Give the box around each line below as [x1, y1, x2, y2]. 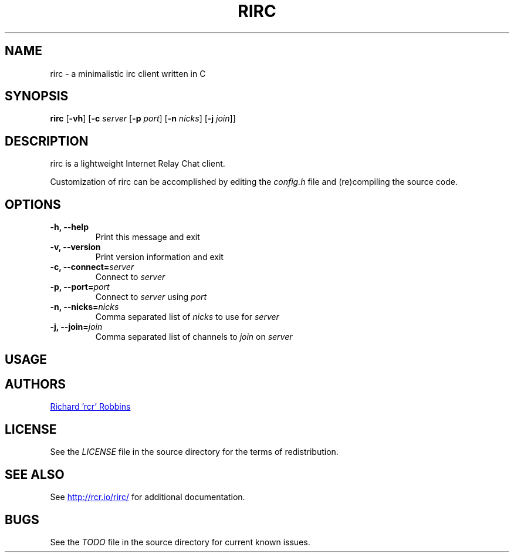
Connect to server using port [95, 292, 207, 302]
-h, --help [50, 222, 89, 232]
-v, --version [50, 242, 101, 252]
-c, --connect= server [50, 262, 134, 272]
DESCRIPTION [5, 133, 89, 148]
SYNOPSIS [5, 89, 69, 104]
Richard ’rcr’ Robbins [50, 401, 131, 412]
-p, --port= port [50, 282, 110, 292]
